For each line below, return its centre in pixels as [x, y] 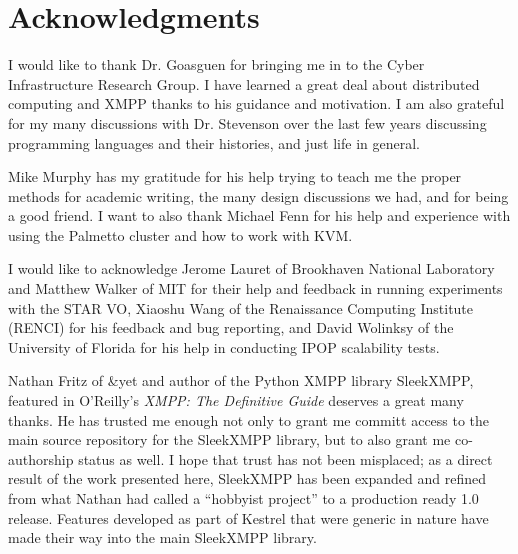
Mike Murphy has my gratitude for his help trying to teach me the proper [235, 176]
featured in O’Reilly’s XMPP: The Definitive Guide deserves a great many [236, 400]
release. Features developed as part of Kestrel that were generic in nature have [248, 517]
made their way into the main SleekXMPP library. [162, 537]
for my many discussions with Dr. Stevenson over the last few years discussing [247, 122]
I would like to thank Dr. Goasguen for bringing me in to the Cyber [216, 64]
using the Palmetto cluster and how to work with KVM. [180, 234]
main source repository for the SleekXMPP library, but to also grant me [229, 439]
